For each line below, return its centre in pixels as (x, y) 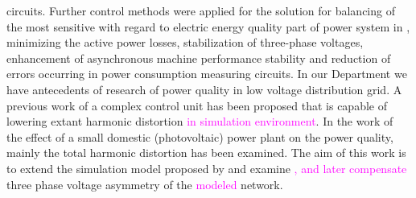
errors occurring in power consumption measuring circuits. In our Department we (207, 74)
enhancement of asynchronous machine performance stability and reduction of (199, 58)
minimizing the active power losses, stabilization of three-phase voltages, (185, 42)
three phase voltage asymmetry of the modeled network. (145, 184)
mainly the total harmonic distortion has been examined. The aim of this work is (206, 153)
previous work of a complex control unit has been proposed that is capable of (197, 105)
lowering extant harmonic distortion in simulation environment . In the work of (200, 121)
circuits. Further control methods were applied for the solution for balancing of (201, 10)
